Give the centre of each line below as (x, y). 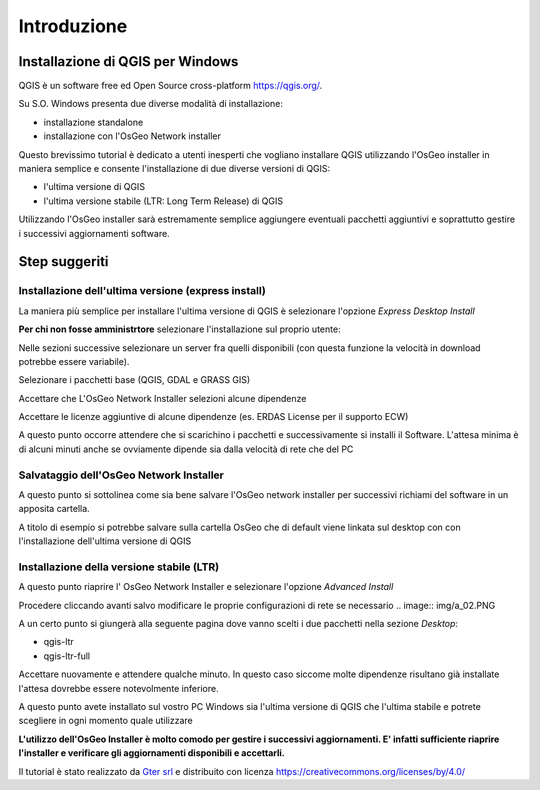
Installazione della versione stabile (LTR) (119, 567)
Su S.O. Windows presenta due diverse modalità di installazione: (151, 104)
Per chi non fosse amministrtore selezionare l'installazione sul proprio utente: (179, 329)
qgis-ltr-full (66, 656)
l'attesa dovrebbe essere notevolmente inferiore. (118, 688)
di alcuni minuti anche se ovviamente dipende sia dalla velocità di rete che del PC (186, 449)
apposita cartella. (54, 509)
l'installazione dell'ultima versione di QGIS (105, 541)
